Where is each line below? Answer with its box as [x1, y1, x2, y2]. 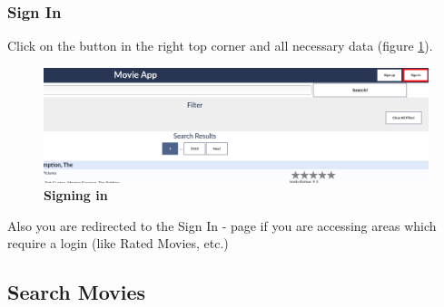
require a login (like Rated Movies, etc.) [7, 234, 229, 253]
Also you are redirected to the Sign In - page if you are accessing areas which [7, 216, 437, 235]
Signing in [44, 186, 108, 205]
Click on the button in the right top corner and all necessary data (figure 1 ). [7, 36, 433, 55]
